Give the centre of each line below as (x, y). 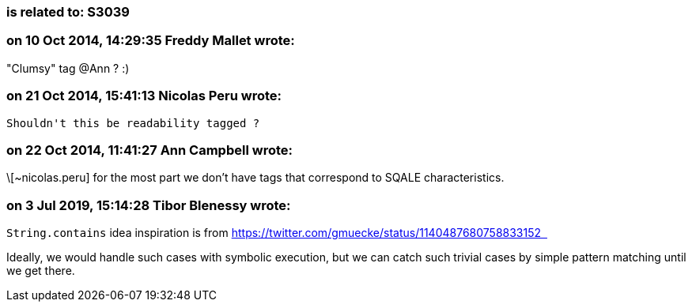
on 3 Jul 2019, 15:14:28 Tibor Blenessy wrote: (149, 205)
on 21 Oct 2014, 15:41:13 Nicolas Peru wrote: (144, 96)
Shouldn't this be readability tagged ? (133, 123)
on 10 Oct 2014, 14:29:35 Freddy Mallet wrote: (151, 41)
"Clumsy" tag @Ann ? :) (68, 68)
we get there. (41, 270)
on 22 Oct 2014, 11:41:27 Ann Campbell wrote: (149, 150)
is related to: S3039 (68, 12)
